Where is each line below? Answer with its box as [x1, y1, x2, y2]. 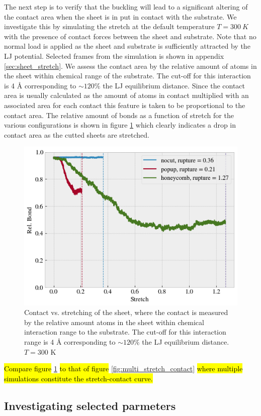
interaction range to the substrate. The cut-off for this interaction [24, 327, 226, 337]
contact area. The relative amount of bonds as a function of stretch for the [4, 110, 234, 120]
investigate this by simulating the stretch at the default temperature [4, 21, 215, 32]
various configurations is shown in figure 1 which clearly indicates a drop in [4, 120, 236, 130]
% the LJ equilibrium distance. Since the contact [94, 80, 245, 90]
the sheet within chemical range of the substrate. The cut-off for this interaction [4, 70, 251, 81]
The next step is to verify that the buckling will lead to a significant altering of [4, 2, 248, 12]
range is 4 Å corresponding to [24, 336, 116, 347]
